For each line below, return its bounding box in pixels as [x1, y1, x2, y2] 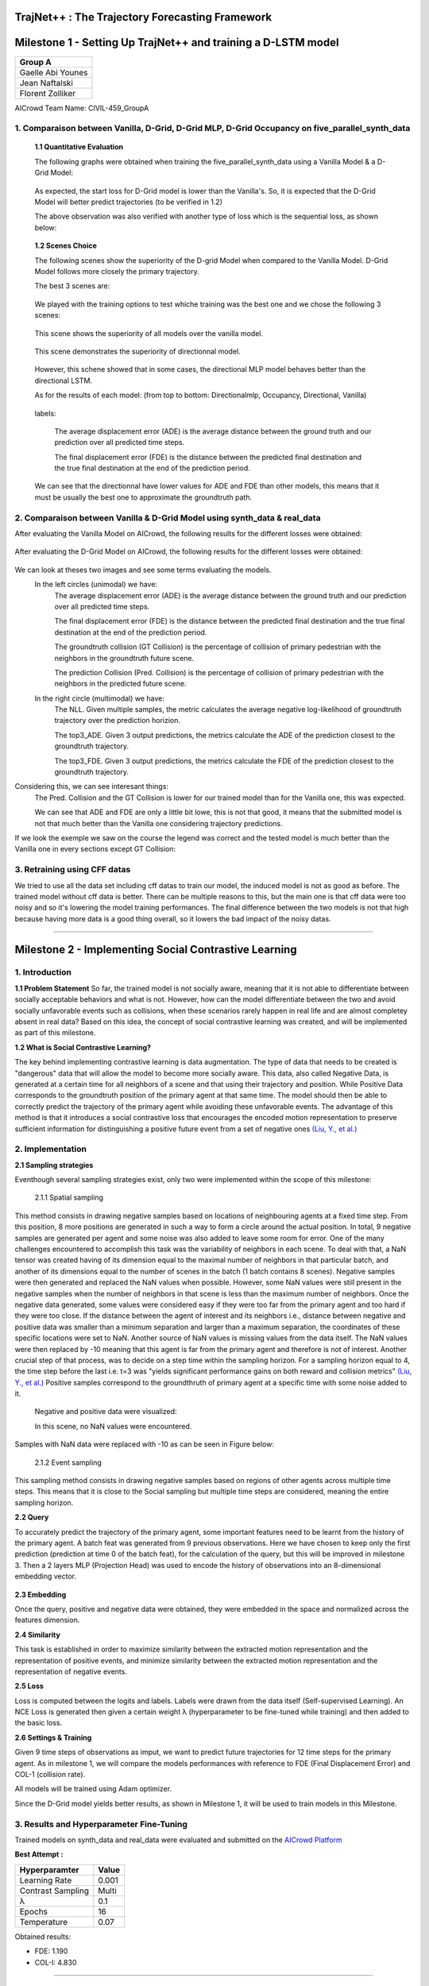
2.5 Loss [14, 1681, 44, 1691]
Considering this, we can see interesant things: [14, 782, 168, 791]
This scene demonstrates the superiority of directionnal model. [34, 346, 242, 356]
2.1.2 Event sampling [34, 1458, 102, 1467]
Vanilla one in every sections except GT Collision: [14, 844, 176, 854]
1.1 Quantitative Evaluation [34, 142, 123, 152]
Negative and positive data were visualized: [34, 1407, 178, 1416]
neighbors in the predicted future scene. [54, 679, 187, 689]
